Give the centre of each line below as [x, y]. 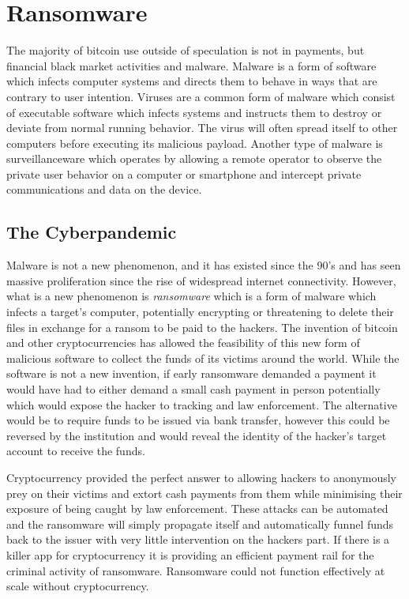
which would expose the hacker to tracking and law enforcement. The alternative [202, 404]
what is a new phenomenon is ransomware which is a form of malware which [191, 296]
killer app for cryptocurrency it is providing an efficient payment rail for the [190, 554]
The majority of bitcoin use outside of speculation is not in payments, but [186, 50]
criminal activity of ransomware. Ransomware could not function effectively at [196, 570]
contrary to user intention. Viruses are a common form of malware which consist [201, 96]
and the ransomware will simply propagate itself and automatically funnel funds [200, 524]
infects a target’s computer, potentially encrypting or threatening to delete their [200, 312]
